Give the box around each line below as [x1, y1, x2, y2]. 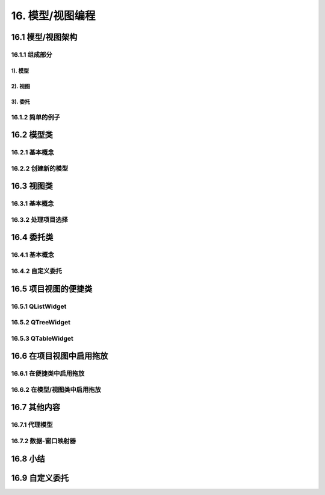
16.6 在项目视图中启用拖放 [11, 351, 108, 361]
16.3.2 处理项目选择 [11, 215, 69, 224]
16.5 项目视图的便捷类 [11, 283, 93, 294]
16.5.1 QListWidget [11, 302, 67, 311]
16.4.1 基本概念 [11, 251, 54, 259]
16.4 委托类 [11, 232, 54, 242]
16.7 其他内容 [11, 402, 60, 412]
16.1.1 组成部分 [11, 50, 52, 58]
